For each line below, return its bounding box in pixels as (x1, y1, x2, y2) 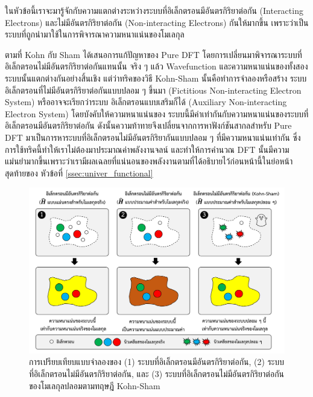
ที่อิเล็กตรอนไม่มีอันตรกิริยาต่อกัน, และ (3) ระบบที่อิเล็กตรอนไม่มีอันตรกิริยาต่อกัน (29, 367, 285, 380)
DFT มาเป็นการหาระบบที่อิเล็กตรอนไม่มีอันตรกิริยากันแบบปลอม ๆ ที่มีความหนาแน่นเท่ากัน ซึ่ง (5, 131, 301, 143)
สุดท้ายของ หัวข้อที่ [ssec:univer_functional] (5, 166, 153, 179)
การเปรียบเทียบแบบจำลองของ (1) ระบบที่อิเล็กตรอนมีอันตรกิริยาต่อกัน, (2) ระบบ (29, 355, 284, 368)
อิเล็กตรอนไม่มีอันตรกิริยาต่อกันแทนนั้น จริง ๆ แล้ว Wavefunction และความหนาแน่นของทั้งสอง (5, 60, 308, 73)
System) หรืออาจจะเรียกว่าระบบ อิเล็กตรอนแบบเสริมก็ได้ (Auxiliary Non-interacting (5, 95, 287, 108)
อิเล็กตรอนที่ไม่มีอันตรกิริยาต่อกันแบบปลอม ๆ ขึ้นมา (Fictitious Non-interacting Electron (5, 83, 302, 96)
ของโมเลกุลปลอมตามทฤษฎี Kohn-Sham (29, 379, 160, 392)
